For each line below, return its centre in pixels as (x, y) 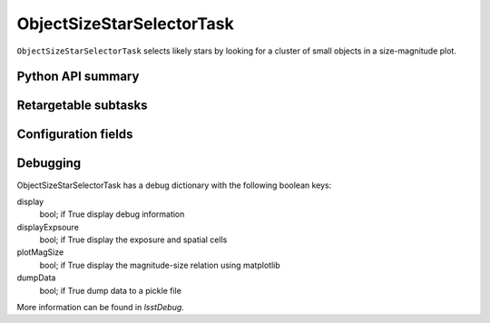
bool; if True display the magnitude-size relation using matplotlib (160, 265)
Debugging (49, 163)
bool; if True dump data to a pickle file (110, 290)
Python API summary (78, 77)
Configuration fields (75, 135)
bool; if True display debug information (112, 214)
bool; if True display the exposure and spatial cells (133, 240)
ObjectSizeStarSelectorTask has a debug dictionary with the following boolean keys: (174, 185)
